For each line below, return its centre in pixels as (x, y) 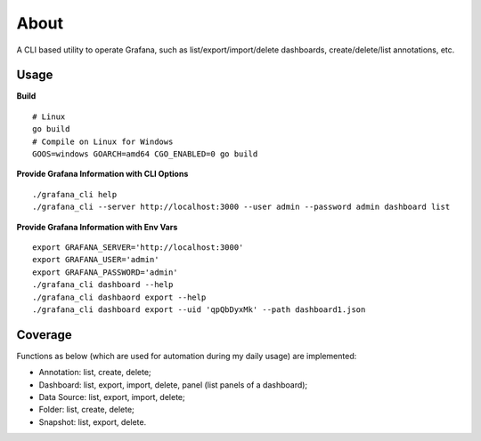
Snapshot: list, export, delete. (93, 421)
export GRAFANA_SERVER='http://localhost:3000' (138, 247)
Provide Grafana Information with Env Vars (97, 227)
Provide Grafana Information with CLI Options (102, 174)
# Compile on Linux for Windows (103, 141)
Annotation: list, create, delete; (95, 373)
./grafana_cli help (75, 194)
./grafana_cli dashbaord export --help (119, 297)
